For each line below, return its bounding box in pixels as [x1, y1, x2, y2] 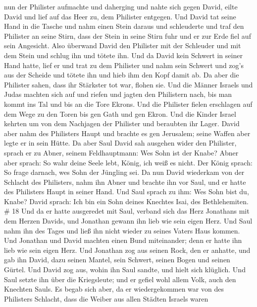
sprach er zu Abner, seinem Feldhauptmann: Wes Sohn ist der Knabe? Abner [4, 147, 239, 157]
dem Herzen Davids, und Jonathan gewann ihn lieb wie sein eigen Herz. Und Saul [4, 216, 253, 226]
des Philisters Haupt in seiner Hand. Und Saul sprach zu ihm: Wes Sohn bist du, [4, 186, 249, 197]
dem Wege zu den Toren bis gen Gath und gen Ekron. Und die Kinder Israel [4, 108, 236, 119]
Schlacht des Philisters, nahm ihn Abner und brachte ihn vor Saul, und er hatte [4, 176, 246, 187]
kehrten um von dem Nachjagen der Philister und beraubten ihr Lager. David [4, 118, 240, 129]
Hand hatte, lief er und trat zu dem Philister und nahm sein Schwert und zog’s [4, 60, 244, 70]
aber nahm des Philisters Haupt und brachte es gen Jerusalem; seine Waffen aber [4, 128, 251, 138]
